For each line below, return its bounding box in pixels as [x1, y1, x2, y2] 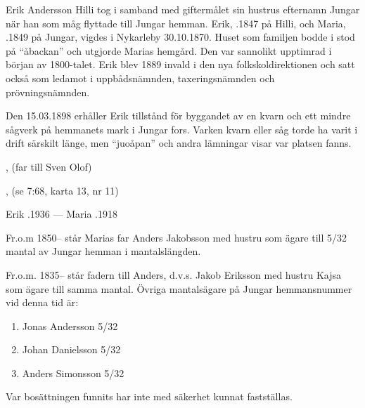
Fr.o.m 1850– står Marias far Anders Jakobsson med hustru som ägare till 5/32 [6, 230, 347, 244]
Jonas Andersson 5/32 [22, 318, 118, 333]
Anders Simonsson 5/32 [22, 365, 124, 380]
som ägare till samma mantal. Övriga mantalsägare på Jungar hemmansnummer [6, 281, 352, 296]
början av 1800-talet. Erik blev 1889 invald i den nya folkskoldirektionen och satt [6, 57, 355, 72]
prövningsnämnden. [6, 84, 90, 99]
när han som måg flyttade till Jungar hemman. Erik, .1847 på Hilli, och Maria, [6, 15, 346, 30]
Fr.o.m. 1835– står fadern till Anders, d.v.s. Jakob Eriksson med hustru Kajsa [6, 267, 342, 282]
